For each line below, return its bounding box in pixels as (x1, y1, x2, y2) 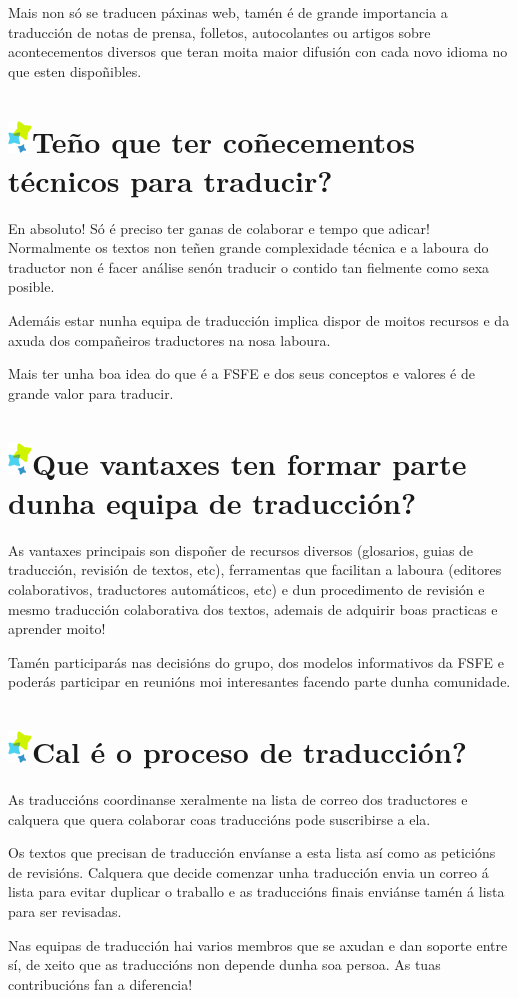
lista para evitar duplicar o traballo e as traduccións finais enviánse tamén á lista (8, 881, 505, 902)
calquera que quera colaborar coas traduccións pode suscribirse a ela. (8, 808, 431, 829)
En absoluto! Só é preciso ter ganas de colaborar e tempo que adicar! (8, 217, 430, 238)
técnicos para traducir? (8, 159, 333, 200)
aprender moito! (8, 618, 106, 639)
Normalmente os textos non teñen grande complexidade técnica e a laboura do (8, 237, 489, 258)
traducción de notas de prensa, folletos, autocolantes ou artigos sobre (8, 21, 431, 42)
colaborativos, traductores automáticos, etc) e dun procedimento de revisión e (8, 578, 485, 599)
